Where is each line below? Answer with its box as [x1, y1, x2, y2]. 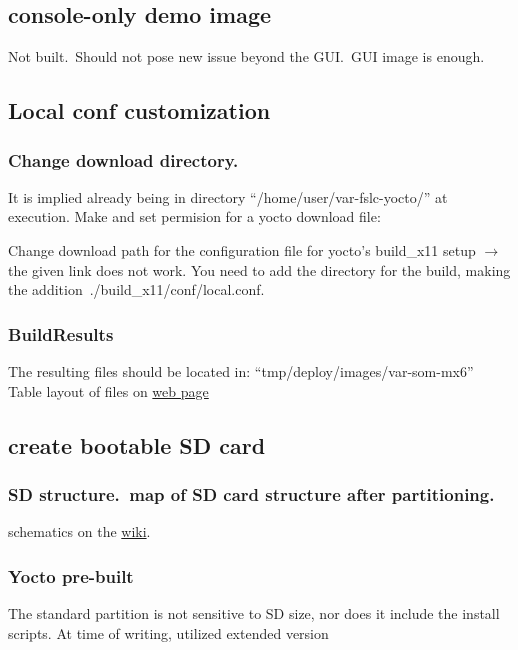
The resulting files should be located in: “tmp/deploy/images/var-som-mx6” [8, 360, 474, 381]
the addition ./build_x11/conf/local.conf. [8, 279, 265, 300]
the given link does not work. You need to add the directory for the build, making [8, 259, 511, 280]
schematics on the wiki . [8, 521, 151, 542]
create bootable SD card [8, 429, 266, 460]
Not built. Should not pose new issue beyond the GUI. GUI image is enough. [8, 46, 485, 67]
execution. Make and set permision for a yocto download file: [8, 206, 381, 227]
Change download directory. [8, 147, 239, 172]
